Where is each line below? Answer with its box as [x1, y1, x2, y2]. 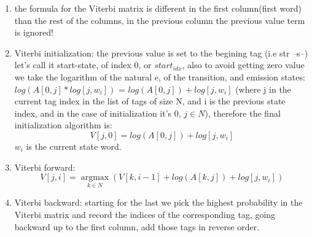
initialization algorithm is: [14, 118, 112, 131]
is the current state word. [26, 139, 122, 152]
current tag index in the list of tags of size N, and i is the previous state [14, 95, 286, 107]
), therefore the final [205, 106, 281, 119]
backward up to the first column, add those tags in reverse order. [14, 220, 260, 233]
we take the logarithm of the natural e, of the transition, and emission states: [14, 70, 305, 83]
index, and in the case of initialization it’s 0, [14, 106, 181, 119]
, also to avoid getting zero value [182, 58, 305, 71]
